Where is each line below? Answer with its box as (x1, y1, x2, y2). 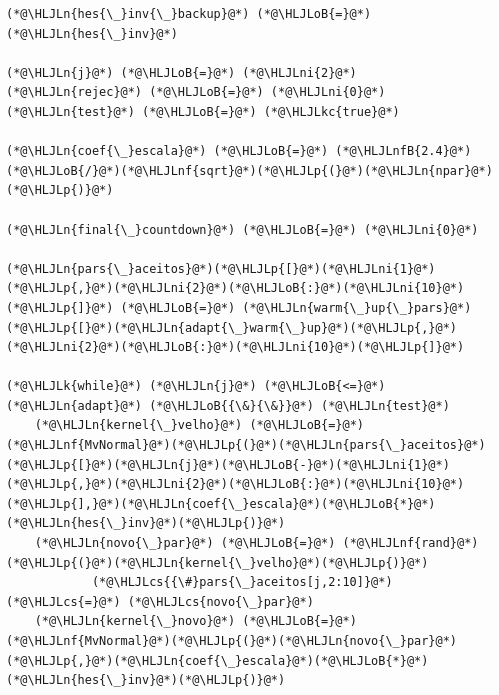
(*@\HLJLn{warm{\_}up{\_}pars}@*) (242, 300, 472, 315)
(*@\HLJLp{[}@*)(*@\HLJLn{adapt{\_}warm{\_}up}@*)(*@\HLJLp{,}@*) (6, 320, 458, 335)
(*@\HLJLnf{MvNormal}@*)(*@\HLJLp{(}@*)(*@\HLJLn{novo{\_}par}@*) (6, 634, 458, 648)
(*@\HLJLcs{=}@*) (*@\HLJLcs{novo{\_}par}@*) (6, 594, 314, 609)
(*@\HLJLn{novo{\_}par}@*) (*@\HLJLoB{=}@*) (34, 536, 336, 551)
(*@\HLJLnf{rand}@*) (342, 536, 479, 551)
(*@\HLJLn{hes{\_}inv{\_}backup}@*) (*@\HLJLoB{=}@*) (6, 7, 372, 21)
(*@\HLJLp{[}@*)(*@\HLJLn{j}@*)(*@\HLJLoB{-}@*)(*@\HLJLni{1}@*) (6, 457, 450, 472)
